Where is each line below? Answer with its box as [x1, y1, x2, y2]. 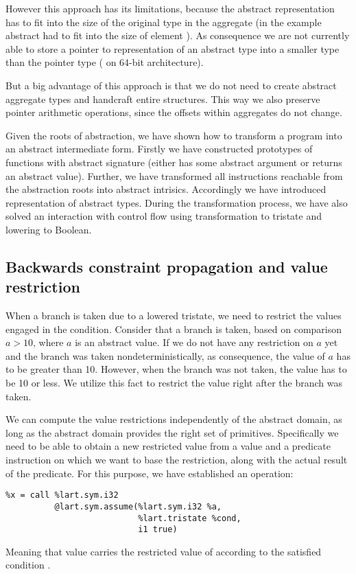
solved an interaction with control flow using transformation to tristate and [5, 209, 322, 223]
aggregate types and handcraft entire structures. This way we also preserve [5, 91, 320, 106]
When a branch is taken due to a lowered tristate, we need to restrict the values [5, 308, 342, 323]
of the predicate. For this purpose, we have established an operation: [5, 466, 294, 480]
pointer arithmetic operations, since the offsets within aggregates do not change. [5, 105, 342, 119]
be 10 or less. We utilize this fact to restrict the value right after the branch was [5, 376, 342, 390]
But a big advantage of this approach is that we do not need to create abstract [5, 78, 337, 92]
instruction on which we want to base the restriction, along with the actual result [5, 452, 348, 467]
